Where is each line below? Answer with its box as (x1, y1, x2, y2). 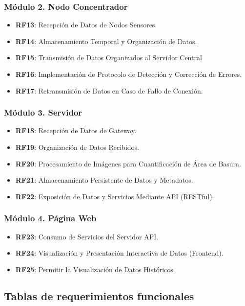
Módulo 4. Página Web (4, 212, 97, 224)
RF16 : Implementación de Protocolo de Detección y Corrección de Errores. (15, 69, 242, 79)
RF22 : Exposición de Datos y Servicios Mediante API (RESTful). (15, 191, 214, 201)
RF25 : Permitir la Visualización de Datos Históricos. (15, 264, 175, 274)
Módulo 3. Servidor (4, 106, 82, 118)
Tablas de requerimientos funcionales (4, 288, 194, 303)
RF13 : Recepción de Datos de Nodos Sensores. (15, 20, 157, 30)
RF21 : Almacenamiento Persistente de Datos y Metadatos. (15, 175, 193, 185)
